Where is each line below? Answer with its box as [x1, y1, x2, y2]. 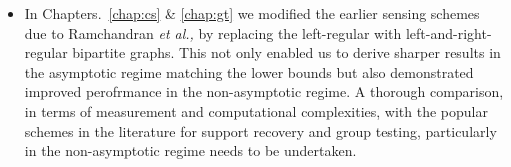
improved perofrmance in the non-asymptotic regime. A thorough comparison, [24, 81, 504, 102]
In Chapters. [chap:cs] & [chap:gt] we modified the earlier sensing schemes [24, 3, 480, 23]
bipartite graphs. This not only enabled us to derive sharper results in [72, 42, 501, 63]
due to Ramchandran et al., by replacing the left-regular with [24, 22, 402, 43]
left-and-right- [405, 22, 492, 43]
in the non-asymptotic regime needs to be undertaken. [24, 140, 357, 161]
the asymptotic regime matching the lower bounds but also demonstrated [24, 61, 474, 82]
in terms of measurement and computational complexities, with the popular [24, 100, 488, 121]
